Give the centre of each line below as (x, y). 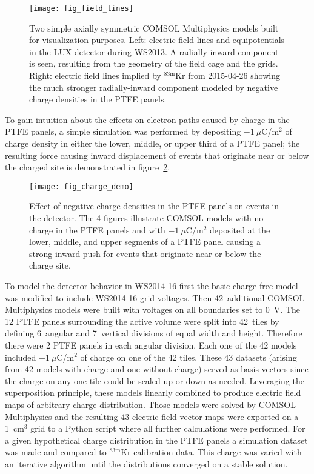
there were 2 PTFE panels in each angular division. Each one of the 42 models (151, 345)
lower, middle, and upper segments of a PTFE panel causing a (145, 242)
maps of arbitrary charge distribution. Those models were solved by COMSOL (150, 404)
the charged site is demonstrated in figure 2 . (88, 167)
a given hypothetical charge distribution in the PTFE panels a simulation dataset (156, 440)
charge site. (50, 265)
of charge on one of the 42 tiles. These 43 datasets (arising (189, 357)
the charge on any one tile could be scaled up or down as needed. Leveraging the (155, 380)
